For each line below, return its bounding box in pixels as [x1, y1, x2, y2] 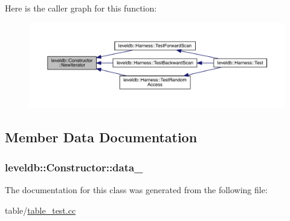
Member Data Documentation [5, 128, 198, 147]
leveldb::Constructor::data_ [5, 159, 143, 174]
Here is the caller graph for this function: [5, 2, 157, 14]
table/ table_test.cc [5, 203, 76, 216]
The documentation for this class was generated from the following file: [5, 183, 268, 196]
